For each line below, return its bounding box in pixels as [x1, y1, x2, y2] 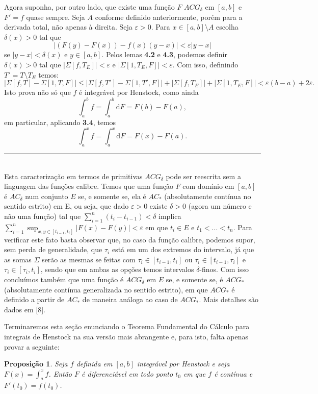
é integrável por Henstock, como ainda [79, 87, 199, 97]
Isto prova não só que [4, 87, 71, 97]
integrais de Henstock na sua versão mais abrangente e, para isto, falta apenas [4, 331, 248, 341]
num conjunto [25, 190, 68, 201]
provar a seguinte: [4, 341, 60, 352]
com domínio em [182, 181, 234, 191]
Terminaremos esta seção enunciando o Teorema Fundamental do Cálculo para [4, 321, 250, 332]
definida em [76, 358, 113, 369]
